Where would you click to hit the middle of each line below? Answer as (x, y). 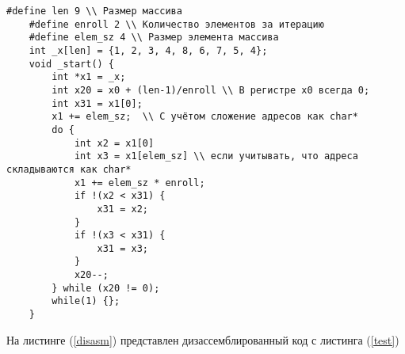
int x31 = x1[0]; (97, 103)
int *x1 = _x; (89, 77)
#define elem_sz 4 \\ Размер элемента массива (154, 38)
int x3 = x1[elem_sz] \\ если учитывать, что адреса (216, 156)
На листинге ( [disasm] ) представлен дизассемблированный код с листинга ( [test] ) (203, 339)
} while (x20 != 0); (106, 288)
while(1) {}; (86, 301)
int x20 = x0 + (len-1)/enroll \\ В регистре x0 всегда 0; (211, 90)
